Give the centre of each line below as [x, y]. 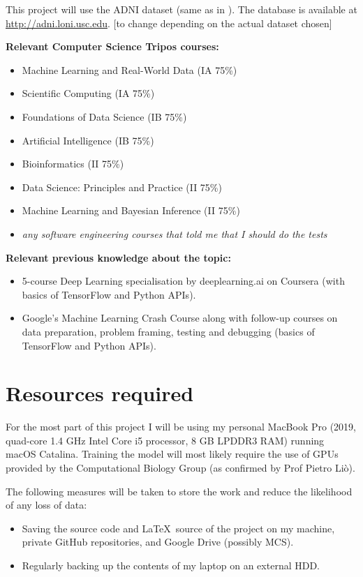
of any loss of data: [46, 505]
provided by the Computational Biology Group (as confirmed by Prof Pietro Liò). [180, 467]
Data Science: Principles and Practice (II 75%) [122, 187]
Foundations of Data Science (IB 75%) [104, 116]
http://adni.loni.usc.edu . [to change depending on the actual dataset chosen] [169, 23]
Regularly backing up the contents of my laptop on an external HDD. [171, 565]
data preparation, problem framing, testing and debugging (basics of [168, 331]
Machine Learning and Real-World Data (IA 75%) [129, 69]
